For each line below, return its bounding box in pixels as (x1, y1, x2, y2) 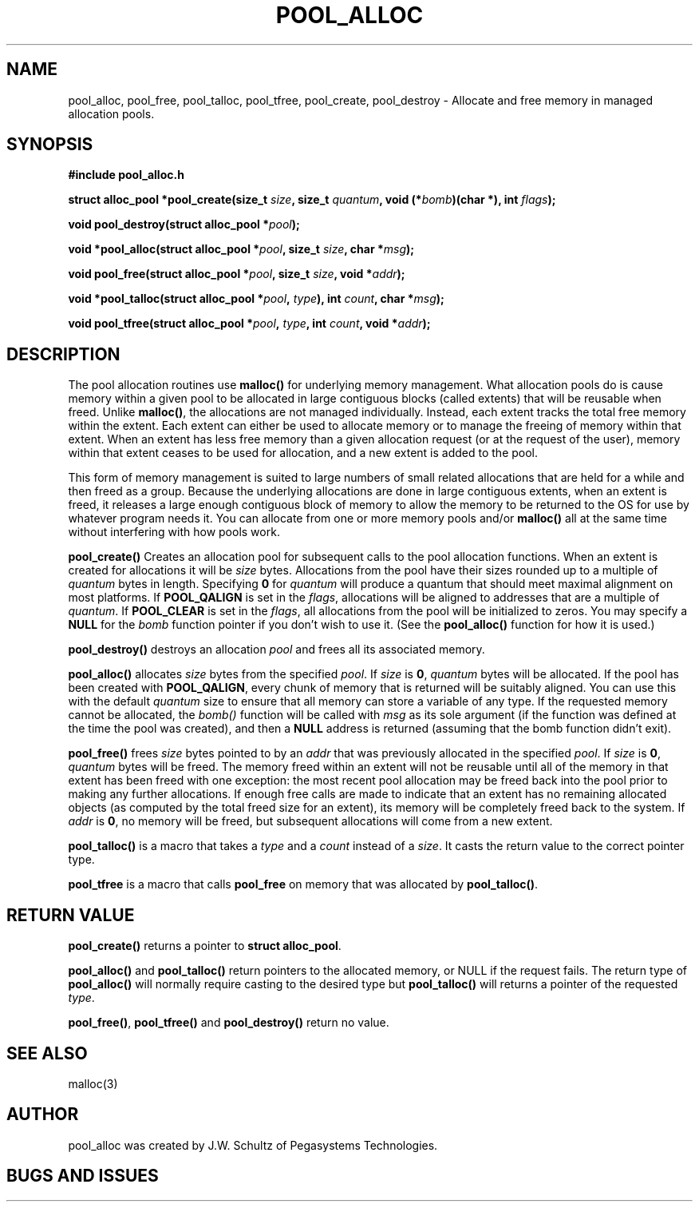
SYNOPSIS (6, 134, 93, 155)
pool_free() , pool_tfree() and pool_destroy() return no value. (68, 1015, 389, 1030)
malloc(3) (68, 1076, 118, 1091)
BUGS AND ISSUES (6, 1166, 159, 1186)
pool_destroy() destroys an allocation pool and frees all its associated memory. (68, 642, 485, 657)
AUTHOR (6, 1104, 79, 1125)
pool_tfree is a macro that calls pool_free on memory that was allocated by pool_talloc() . (68, 877, 539, 892)
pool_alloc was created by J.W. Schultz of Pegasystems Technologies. (68, 1138, 438, 1152)
